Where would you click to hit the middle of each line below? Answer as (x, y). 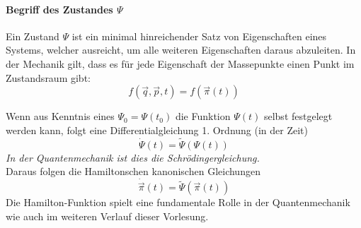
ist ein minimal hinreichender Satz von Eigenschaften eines (199, 36)
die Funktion (203, 116)
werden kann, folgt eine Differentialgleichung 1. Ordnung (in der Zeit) (157, 130)
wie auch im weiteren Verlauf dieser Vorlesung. (107, 216)
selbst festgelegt (298, 116)
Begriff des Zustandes (59, 9)
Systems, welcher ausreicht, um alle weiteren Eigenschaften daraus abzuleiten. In (181, 50)
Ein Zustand (33, 36)
